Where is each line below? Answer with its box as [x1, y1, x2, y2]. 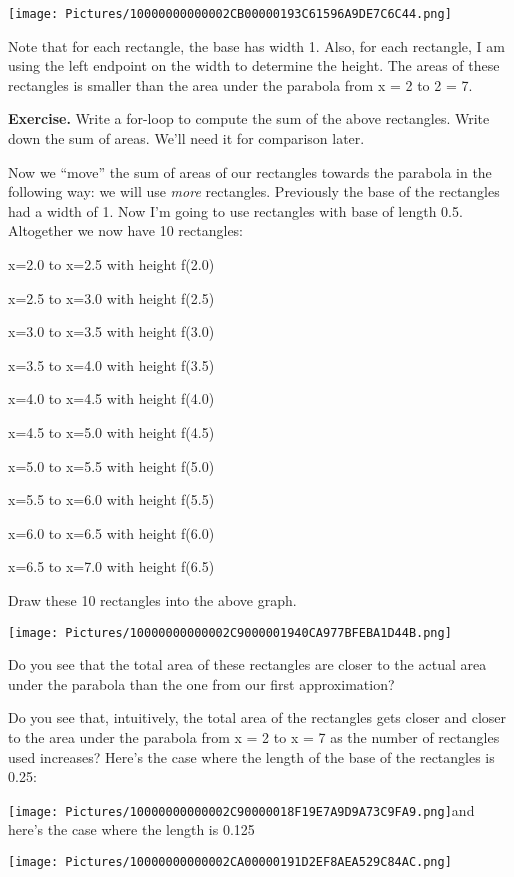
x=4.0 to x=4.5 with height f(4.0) [8, 388, 215, 409]
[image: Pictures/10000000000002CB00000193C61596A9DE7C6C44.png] [8, 7, 452, 21]
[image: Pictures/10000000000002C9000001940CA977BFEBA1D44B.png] [8, 625, 452, 640]
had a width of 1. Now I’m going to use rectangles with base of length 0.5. [8, 200, 463, 221]
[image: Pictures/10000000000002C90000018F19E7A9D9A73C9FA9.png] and [8, 799, 475, 820]
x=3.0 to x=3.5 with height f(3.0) [8, 321, 215, 342]
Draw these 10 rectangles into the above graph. [8, 589, 297, 610]
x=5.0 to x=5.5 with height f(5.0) [8, 455, 215, 476]
